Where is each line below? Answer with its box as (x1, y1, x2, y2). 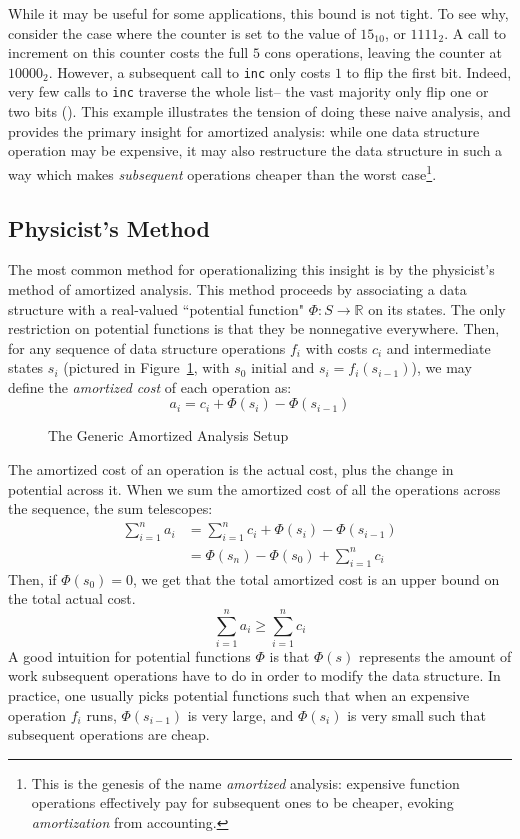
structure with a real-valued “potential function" (8, 298, 304, 319)
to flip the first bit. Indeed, (346, 61, 512, 82)
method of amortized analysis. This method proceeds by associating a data (8, 278, 467, 299)
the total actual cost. (8, 588, 136, 609)
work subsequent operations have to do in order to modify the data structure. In (8, 665, 501, 686)
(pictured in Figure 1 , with (63, 357, 230, 378)
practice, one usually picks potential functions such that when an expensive (8, 685, 470, 706)
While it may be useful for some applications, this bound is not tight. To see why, (8, 3, 509, 23)
